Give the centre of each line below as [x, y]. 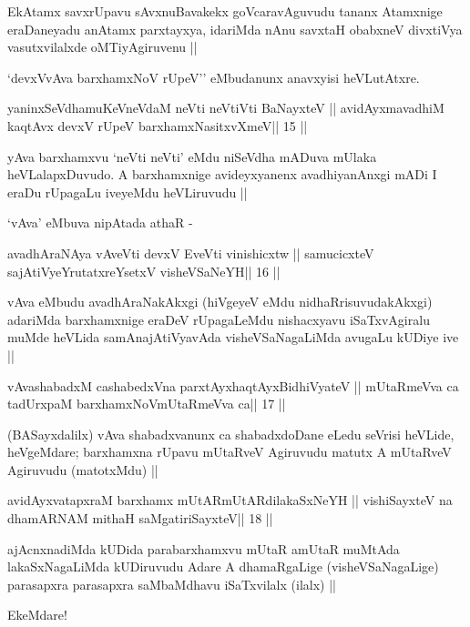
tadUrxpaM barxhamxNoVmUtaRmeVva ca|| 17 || [147, 404]
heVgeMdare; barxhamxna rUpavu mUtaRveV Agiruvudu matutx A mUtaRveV [230, 452]
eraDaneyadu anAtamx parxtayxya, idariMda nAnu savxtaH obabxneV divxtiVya [235, 29]
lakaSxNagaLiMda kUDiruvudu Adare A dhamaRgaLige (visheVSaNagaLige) [223, 566]
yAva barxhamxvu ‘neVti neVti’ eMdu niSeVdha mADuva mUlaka [192, 156]
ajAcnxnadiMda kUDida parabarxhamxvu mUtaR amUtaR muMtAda [204, 548]
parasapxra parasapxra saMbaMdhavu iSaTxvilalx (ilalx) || [172, 584]
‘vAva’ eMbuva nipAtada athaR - [100, 222]
